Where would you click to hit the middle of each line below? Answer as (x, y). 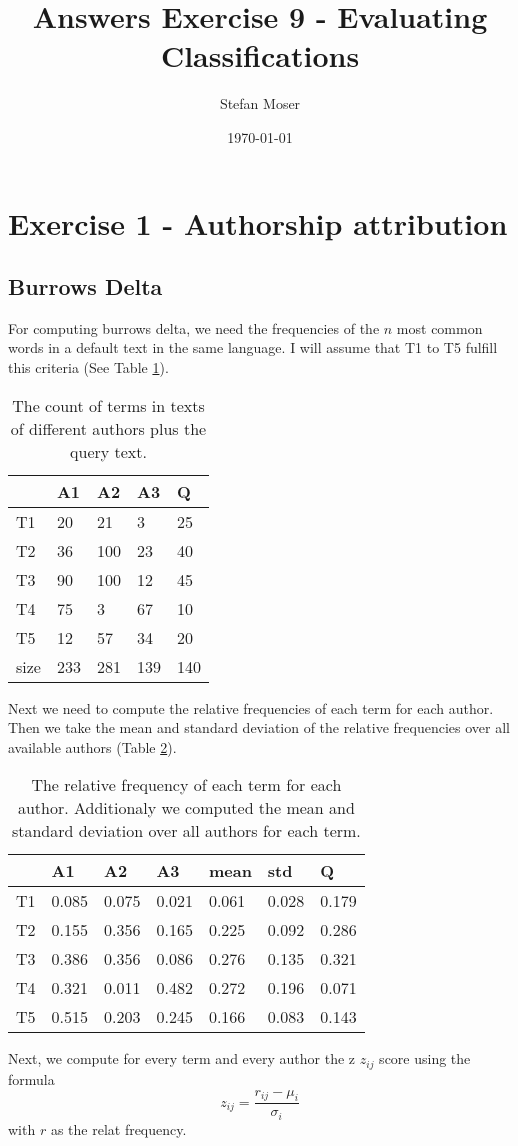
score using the (425, 1058)
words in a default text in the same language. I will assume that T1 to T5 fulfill (253, 347)
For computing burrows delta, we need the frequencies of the (194, 327)
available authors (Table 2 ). (92, 746)
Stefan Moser (260, 103)
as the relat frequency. (118, 1128)
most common (439, 327)
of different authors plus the (108, 428)
